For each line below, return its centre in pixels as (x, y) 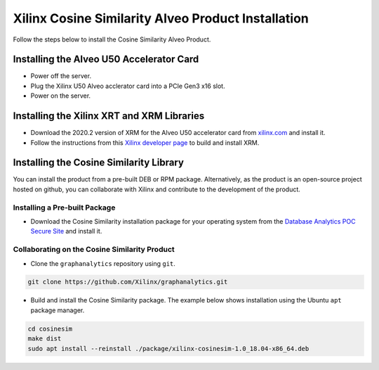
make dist (45, 339)
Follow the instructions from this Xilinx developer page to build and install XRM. (145, 142)
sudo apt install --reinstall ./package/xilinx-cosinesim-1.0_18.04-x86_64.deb (168, 349)
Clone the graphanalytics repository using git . (103, 263)
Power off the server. (61, 76)
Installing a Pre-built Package (64, 208)
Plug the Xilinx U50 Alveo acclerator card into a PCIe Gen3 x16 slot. (128, 86)
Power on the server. (61, 96)
